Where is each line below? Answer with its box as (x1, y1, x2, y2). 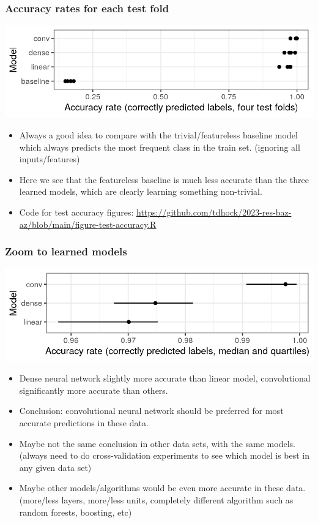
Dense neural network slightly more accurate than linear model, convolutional (19, 372, 311, 385)
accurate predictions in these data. (19, 416, 149, 429)
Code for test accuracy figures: (19, 205, 134, 218)
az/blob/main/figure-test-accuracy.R (19, 217, 157, 230)
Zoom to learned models (5, 244, 127, 259)
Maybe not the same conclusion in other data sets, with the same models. (19, 437, 295, 450)
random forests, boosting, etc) (19, 505, 132, 518)
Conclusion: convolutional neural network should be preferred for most (19, 404, 284, 417)
